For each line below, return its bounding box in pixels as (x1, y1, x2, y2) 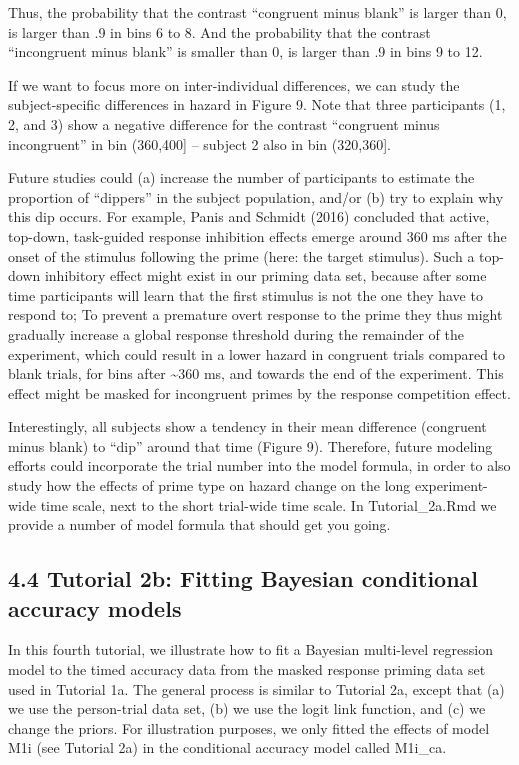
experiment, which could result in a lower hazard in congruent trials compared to (8, 343, 506, 364)
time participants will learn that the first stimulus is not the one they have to (8, 284, 483, 305)
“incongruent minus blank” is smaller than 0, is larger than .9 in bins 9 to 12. (8, 41, 483, 62)
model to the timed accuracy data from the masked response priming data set (8, 659, 486, 680)
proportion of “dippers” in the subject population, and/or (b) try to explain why (8, 186, 504, 207)
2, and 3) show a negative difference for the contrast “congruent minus (8, 113, 440, 134)
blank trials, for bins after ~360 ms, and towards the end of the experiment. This (8, 363, 504, 384)
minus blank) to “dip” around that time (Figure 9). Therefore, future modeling (8, 435, 493, 456)
